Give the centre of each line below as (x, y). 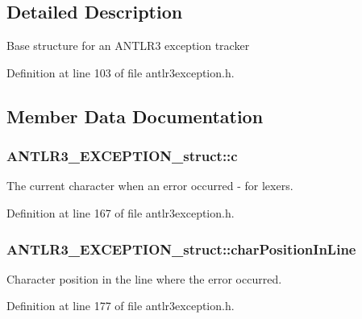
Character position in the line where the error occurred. (144, 278)
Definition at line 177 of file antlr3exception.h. (121, 306)
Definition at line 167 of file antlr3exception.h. (121, 212)
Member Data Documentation (135, 116)
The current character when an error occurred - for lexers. (150, 186)
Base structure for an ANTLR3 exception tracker (128, 46)
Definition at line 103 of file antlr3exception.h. (121, 72)
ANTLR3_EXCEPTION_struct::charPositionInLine (181, 249)
